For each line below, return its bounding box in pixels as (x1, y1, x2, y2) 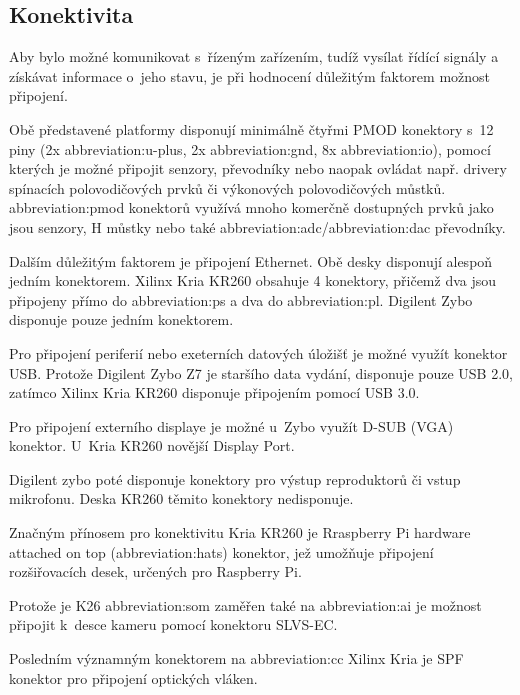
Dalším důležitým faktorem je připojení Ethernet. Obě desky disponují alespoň (9, 250, 493, 271)
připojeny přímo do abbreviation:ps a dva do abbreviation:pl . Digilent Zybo (9, 289, 473, 310)
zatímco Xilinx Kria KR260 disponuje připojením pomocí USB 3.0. (9, 382, 420, 403)
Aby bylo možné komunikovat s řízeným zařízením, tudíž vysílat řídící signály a (9, 46, 499, 67)
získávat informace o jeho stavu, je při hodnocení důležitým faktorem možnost (9, 65, 491, 86)
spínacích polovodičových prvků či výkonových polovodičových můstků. (9, 177, 446, 198)
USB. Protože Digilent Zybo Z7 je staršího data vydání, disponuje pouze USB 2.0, (9, 362, 513, 383)
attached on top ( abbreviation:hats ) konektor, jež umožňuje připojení (9, 541, 434, 562)
